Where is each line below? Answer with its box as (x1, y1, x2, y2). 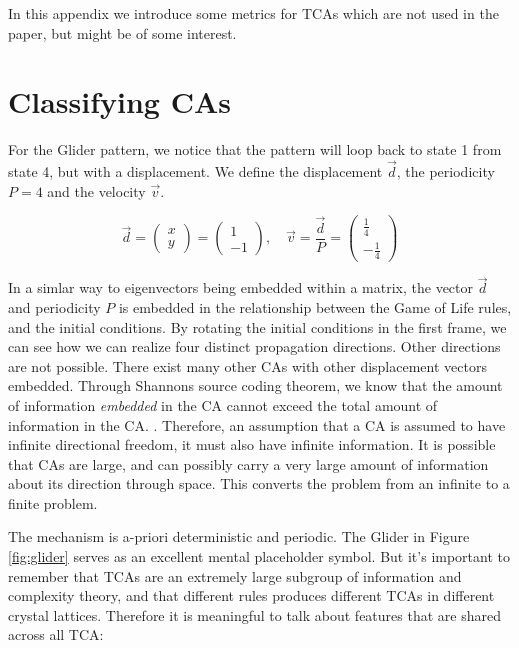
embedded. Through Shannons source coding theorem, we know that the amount (8, 375, 503, 396)
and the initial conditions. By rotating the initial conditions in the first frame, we (8, 316, 507, 337)
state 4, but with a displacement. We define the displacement (8, 161, 383, 182)
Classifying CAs (8, 81, 231, 122)
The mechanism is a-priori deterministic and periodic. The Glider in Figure (8, 526, 470, 547)
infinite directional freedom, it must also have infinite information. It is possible (8, 434, 496, 455)
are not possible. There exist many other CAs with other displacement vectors (8, 355, 487, 376)
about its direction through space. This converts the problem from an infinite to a (8, 473, 510, 494)
